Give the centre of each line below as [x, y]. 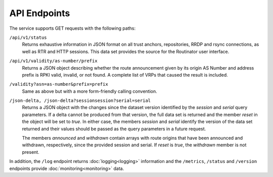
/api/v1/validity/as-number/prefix [54, 61]
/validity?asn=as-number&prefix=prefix [59, 84]
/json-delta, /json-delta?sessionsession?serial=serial [80, 101]
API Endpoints [40, 13]
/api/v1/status [28, 37]
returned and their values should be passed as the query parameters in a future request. [114, 129]
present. [31, 152]
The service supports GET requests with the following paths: [73, 28]
